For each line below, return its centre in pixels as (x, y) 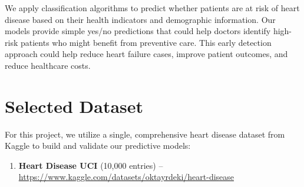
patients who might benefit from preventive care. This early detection (146, 42)
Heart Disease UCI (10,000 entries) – (91, 165)
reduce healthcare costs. (48, 65)
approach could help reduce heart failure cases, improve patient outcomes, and (146, 54)
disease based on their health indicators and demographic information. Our (140, 19)
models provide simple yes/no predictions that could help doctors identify (138, 31)
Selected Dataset (74, 106)
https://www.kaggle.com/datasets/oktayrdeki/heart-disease (126, 177)
